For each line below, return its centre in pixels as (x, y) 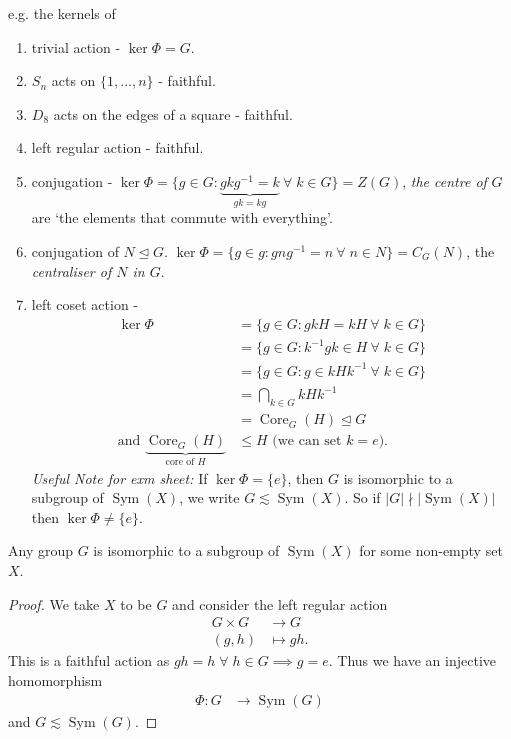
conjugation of (75, 251)
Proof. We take (54, 603)
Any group (41, 550)
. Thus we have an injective (412, 660)
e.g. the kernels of (62, 13)
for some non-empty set (431, 550)
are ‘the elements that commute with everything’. (182, 217)
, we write (209, 497)
